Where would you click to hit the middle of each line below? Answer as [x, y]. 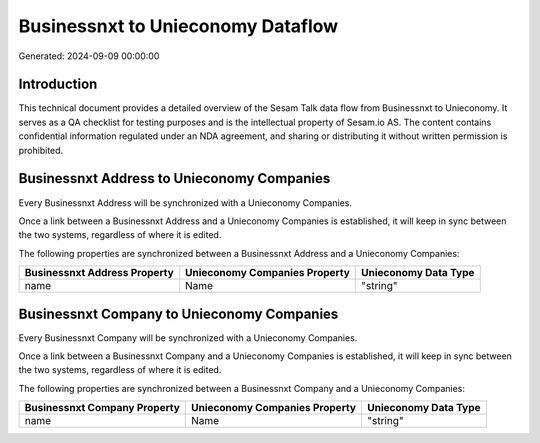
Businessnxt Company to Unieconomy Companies [178, 313]
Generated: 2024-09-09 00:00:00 [89, 56]
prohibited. [41, 150]
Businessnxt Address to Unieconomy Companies [174, 178]
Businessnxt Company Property [102, 408]
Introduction [58, 84]
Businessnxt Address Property [99, 273]
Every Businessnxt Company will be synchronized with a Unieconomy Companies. [188, 337]
